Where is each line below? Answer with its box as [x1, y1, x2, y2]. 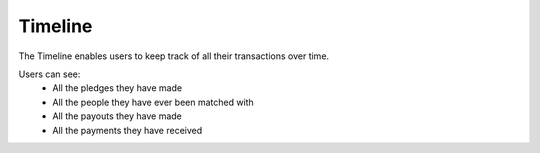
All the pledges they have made [52, 82, 183, 94]
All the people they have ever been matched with [52, 96, 254, 108]
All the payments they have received [52, 124, 203, 136]
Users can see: [18, 68, 81, 80]
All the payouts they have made [52, 110, 182, 122]
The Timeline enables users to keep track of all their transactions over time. [18, 50, 330, 62]
